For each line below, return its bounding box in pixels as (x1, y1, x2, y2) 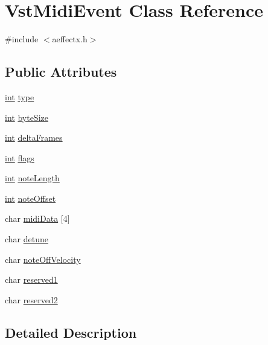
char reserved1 (5, 273, 58, 286)
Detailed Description (5, 323, 137, 341)
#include (5, 33, 39, 45)
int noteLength (5, 172, 60, 184)
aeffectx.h (52, 33, 88, 45)
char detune (5, 233, 48, 245)
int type (5, 90, 34, 103)
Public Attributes (5, 62, 117, 81)
